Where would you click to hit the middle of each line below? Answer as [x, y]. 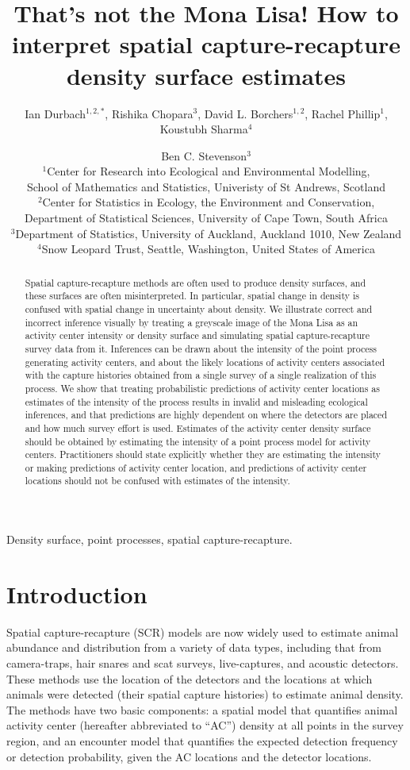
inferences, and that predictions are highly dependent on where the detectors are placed [206, 415]
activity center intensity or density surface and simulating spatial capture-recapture [197, 335]
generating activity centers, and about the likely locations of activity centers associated [205, 362]
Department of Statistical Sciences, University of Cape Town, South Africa [206, 218]
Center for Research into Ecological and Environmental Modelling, [209, 171]
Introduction [77, 593]
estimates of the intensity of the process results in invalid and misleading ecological [196, 401]
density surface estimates [206, 75]
